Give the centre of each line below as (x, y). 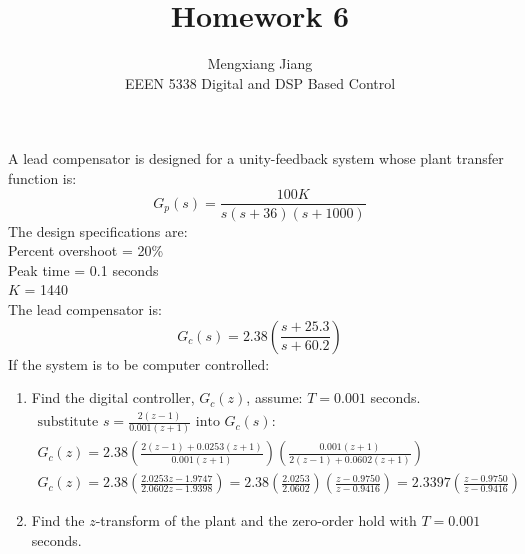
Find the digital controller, (113, 397)
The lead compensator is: (85, 308)
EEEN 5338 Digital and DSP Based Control (260, 82)
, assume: (274, 397)
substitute (68, 422)
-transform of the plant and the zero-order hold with (256, 520)
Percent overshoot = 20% (86, 250)
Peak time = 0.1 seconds (83, 269)
